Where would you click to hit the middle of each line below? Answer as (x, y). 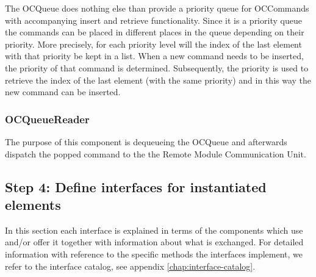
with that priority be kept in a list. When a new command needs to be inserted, (154, 56)
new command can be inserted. (63, 92)
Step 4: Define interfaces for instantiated (136, 186)
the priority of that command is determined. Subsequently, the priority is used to (157, 67)
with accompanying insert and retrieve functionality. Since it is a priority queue (153, 20)
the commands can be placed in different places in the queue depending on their (155, 32)
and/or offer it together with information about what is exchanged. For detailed (154, 242)
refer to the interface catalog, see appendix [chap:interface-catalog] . (130, 266)
